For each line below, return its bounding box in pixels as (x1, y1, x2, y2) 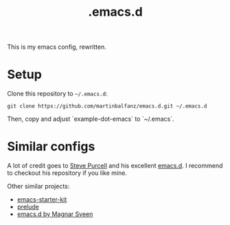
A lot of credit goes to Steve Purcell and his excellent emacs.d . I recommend (7, 162, 223, 170)
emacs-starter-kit (16, 196, 67, 204)
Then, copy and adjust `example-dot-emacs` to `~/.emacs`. (7, 115, 174, 123)
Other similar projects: (7, 182, 70, 191)
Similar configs (7, 139, 95, 154)
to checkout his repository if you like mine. (7, 169, 127, 177)
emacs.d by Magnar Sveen (16, 210, 93, 218)
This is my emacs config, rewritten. (7, 43, 106, 51)
